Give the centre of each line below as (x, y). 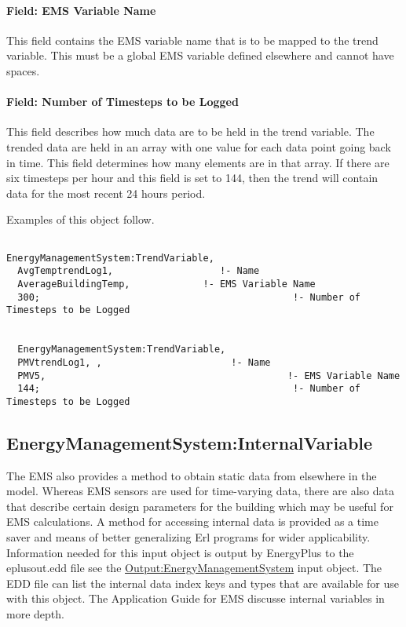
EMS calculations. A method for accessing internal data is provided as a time (192, 521)
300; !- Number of (189, 297)
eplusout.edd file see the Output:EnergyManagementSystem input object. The (194, 568)
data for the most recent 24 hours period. (106, 193)
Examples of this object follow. (80, 219)
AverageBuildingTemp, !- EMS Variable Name (166, 284)
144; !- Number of (189, 389)
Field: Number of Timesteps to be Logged (123, 102)
